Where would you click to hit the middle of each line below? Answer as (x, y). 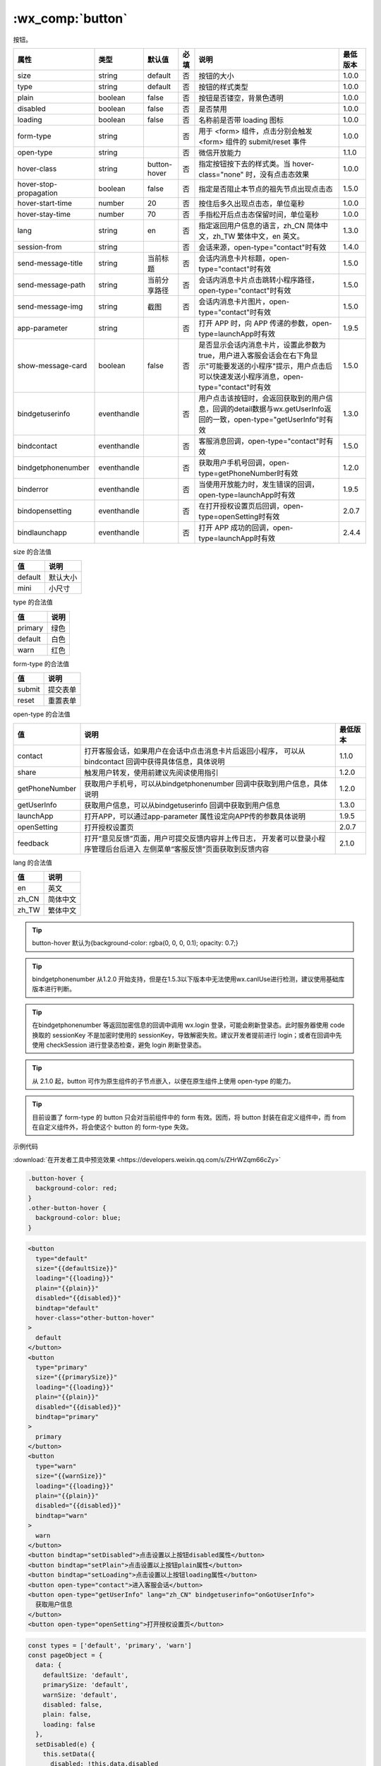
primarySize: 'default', (86, 1685)
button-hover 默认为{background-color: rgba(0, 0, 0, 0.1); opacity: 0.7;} (135, 943)
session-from (40, 247)
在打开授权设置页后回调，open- (251, 506)
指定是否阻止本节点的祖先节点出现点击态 (266, 189)
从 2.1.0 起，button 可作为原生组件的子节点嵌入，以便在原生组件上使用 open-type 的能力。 (164, 1081)
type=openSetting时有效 (239, 516)
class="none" (221, 174)
